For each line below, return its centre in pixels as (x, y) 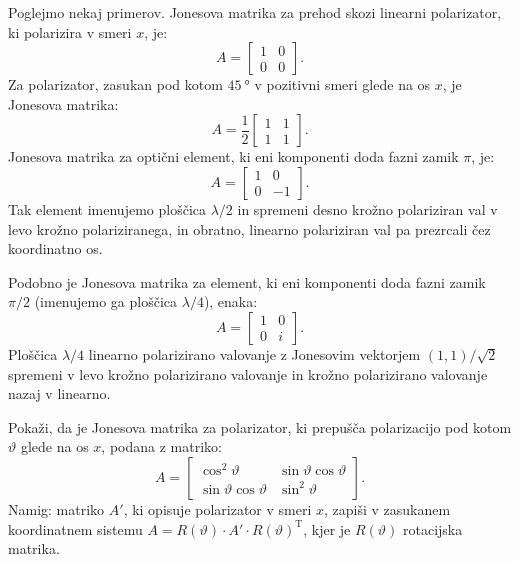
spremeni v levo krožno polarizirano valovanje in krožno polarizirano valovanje (248, 373)
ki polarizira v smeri (70, 31)
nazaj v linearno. (59, 393)
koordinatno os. (55, 248)
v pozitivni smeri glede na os (342, 84)
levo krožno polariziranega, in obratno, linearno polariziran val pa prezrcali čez (249, 228)
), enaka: (230, 301)
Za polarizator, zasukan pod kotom (115, 84)
